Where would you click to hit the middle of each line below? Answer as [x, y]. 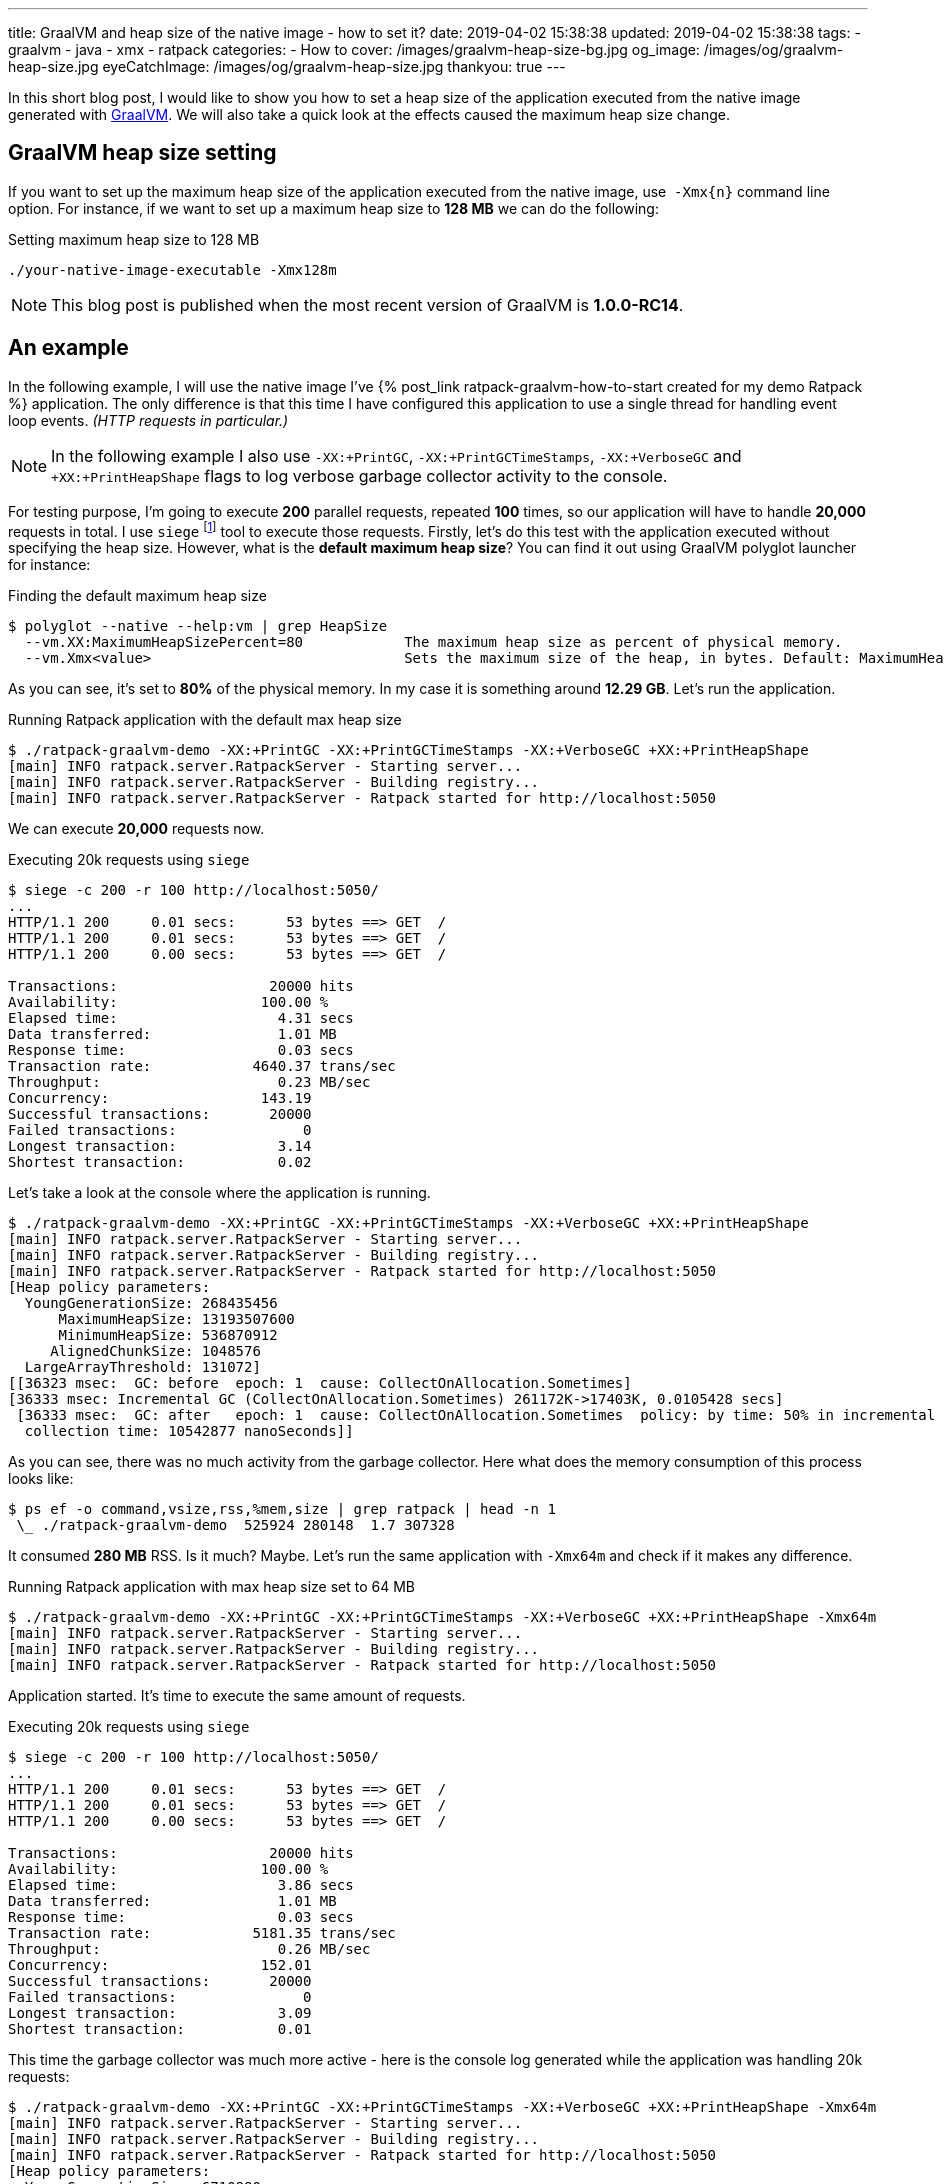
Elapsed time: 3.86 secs [181, 1885]
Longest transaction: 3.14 [160, 1146]
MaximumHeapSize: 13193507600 [176, 1319]
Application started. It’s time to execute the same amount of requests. [237, 1696]
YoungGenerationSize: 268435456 [151, 1303]
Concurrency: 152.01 [160, 1965]
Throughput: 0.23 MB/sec [189, 1082]
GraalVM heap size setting [142, 153]
